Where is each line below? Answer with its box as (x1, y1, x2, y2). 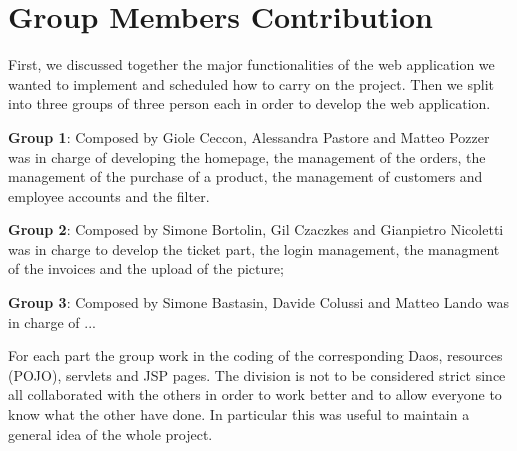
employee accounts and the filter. (8, 185, 210, 206)
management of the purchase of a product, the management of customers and (8, 166, 483, 187)
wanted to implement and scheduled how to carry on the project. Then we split (8, 73, 494, 94)
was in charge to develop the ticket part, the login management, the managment (8, 238, 500, 259)
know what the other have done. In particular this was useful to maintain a (8, 404, 470, 425)
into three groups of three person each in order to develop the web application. (8, 93, 491, 114)
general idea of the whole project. (8, 423, 213, 444)
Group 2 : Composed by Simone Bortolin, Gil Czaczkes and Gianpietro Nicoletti (8, 219, 504, 240)
